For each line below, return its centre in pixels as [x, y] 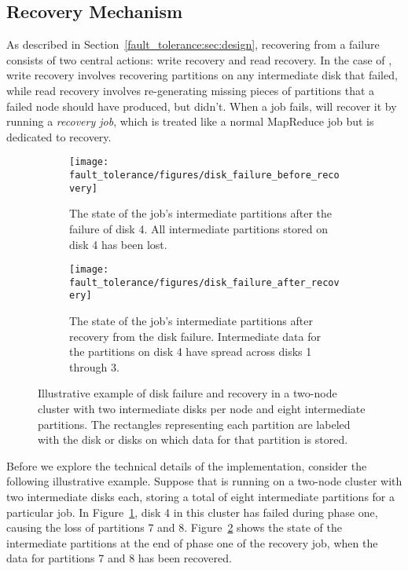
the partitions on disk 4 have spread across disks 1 [191, 351]
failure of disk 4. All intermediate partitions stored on [199, 228]
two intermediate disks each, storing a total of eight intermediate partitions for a [200, 497]
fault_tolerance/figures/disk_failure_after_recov [204, 282]
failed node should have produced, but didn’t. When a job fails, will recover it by [202, 106]
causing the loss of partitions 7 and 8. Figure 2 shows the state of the [175, 527]
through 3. [94, 366]
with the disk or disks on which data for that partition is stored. [193, 439]
